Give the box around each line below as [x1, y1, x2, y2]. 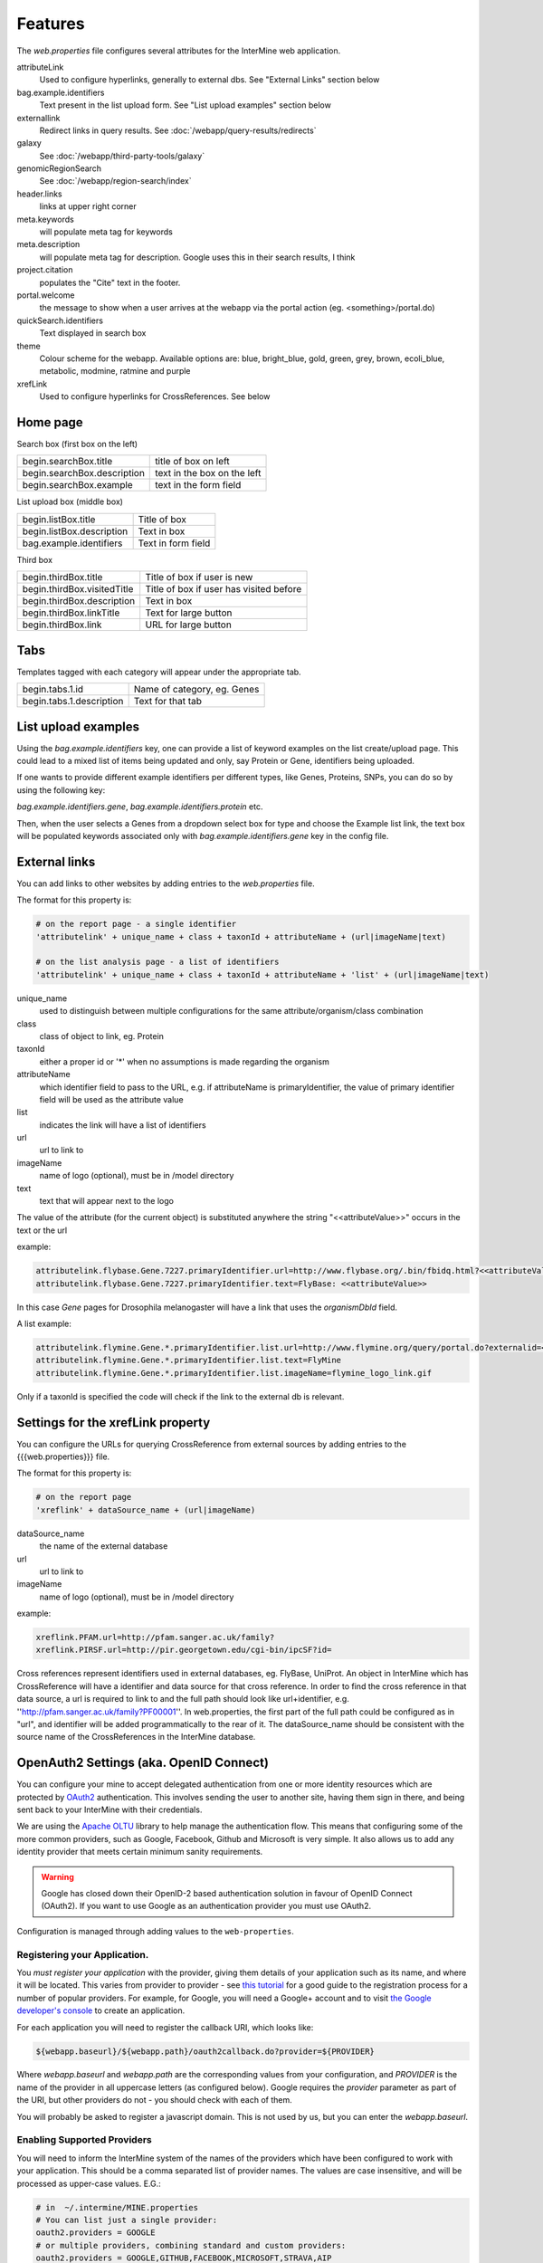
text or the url [16, 1225, 68, 1236]
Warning [41, 1871, 74, 1882]
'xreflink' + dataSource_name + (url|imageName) [35, 1504, 256, 1515]
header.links [16, 188, 62, 199]
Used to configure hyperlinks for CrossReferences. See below [39, 391, 271, 402]
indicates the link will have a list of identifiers [39, 1119, 207, 1131]
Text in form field [138, 537, 211, 549]
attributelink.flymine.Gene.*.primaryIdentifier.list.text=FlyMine [35, 1355, 342, 1366]
